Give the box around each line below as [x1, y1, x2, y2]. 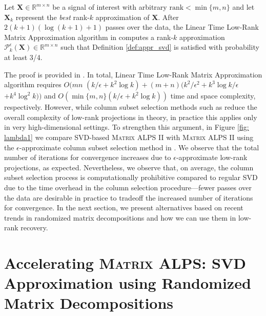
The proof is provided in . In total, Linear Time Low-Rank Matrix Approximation [4, 69, 262, 80]
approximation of [95, 11, 150, 22]
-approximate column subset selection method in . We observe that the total [19, 142, 259, 152]
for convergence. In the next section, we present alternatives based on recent [4, 202, 243, 213]
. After [158, 11, 179, 22]
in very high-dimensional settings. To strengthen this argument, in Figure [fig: [4, 122, 249, 132]
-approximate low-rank [176, 152, 248, 163]
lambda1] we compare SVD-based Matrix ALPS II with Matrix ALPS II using [4, 131, 254, 142]
